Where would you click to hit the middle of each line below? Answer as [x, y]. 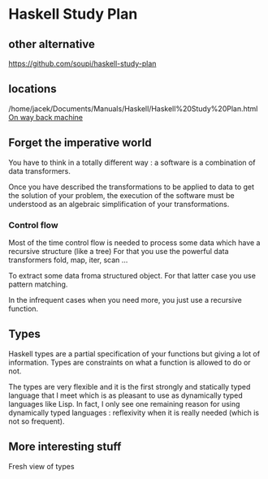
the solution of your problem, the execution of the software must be [121, 195]
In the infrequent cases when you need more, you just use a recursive [125, 300]
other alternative [52, 44]
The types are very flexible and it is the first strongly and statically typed [130, 386]
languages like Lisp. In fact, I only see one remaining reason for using [124, 403]
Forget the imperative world [80, 143]
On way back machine [46, 117]
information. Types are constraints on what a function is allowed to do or [130, 362]
